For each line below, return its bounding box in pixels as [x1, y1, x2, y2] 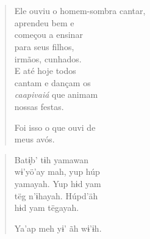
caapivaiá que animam [14, 88, 98, 101]
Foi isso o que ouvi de [14, 120, 96, 133]
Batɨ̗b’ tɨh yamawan [14, 153, 88, 166]
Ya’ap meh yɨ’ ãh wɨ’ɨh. [14, 221, 102, 234]
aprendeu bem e [14, 16, 74, 29]
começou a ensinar [14, 28, 83, 41]
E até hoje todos [14, 64, 76, 77]
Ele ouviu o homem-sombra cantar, [14, 4, 146, 17]
